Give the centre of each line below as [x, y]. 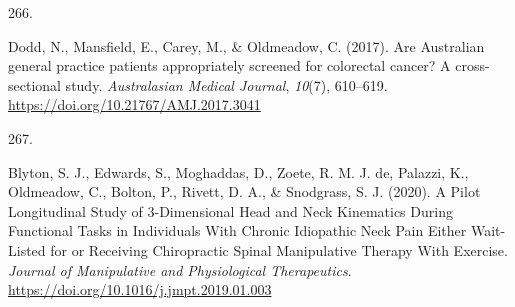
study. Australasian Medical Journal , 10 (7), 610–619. [226, 84]
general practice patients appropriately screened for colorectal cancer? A [229, 65]
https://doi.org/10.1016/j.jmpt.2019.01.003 [140, 289]
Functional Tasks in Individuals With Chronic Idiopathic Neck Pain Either [237, 230]
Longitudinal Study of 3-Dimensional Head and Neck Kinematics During [230, 210]
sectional [34, 84]
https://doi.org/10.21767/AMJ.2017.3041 [134, 104]
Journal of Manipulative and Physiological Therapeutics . [180, 269]
